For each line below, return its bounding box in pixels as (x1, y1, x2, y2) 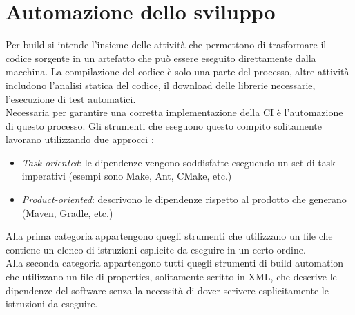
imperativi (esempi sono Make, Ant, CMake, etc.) (21, 169, 232, 183)
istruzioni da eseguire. (6, 296, 98, 311)
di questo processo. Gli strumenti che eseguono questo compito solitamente (6, 118, 322, 133)
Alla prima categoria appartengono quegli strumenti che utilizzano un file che (6, 229, 333, 243)
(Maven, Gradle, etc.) (21, 205, 113, 220)
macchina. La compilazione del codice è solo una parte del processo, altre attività (6, 64, 349, 79)
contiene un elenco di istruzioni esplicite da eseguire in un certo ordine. (6, 242, 306, 256)
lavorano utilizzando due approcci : (6, 132, 154, 146)
